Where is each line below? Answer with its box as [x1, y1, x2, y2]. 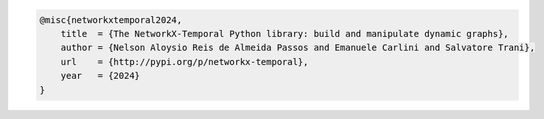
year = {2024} [60, 70, 140, 82]
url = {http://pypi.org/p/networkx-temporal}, [60, 56, 309, 67]
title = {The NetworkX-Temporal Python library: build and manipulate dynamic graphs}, [60, 28, 509, 39]
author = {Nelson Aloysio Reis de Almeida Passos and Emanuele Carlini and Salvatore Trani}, [60, 42, 535, 54]
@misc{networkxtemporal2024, [39, 14, 183, 25]
